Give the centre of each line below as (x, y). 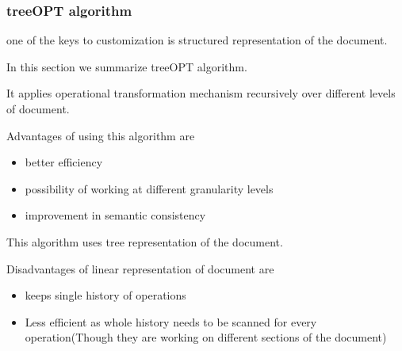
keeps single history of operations (105, 295)
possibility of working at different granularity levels (149, 188)
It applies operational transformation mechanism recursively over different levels (201, 93)
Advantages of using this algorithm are (101, 135)
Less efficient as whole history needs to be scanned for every (171, 321)
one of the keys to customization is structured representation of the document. (197, 40)
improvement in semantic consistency (115, 215)
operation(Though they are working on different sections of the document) (206, 337)
